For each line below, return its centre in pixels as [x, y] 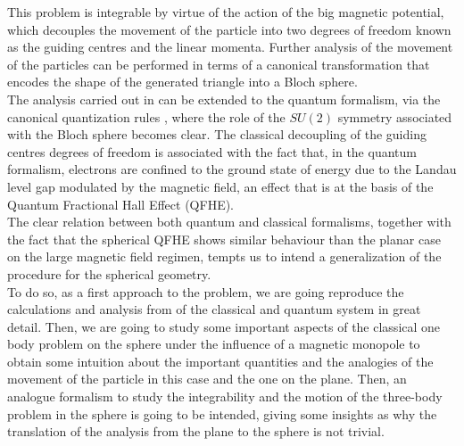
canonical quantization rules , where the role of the [146, 116]
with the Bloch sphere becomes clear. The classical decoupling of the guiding [217, 134]
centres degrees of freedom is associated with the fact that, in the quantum [212, 151]
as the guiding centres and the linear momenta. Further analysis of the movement [230, 47]
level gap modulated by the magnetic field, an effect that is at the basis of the [220, 186]
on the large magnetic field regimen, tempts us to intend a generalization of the [224, 256]
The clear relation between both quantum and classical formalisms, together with [229, 222]
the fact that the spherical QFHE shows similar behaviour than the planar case [224, 239]
